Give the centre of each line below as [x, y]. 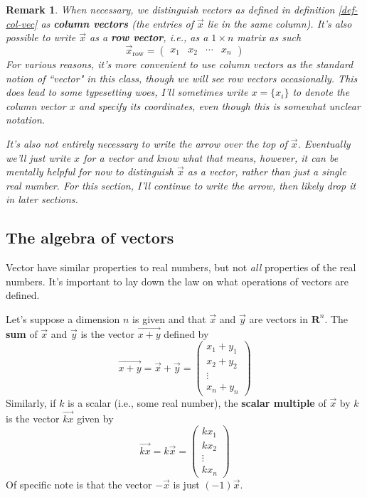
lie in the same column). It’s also [280, 23]
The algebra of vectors [90, 237]
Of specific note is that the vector [79, 484]
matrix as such [269, 37]
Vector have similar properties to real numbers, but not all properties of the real [181, 267]
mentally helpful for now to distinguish [90, 171]
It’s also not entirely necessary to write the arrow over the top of [147, 143]
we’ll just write [38, 157]
